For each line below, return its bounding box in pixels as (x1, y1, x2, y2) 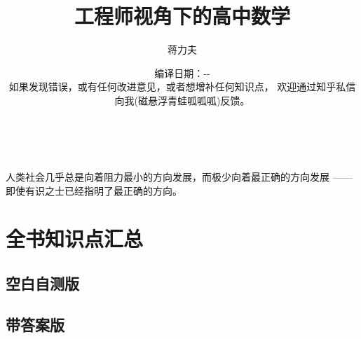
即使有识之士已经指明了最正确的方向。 (6, 183, 182, 198)
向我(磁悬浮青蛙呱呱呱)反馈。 (114, 92, 250, 107)
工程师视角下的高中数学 (74, 1, 290, 30)
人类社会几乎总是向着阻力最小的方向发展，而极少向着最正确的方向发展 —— (6, 169, 353, 184)
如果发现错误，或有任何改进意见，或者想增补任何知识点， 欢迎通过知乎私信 (8, 79, 356, 94)
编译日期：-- (154, 65, 210, 80)
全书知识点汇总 (6, 224, 144, 253)
